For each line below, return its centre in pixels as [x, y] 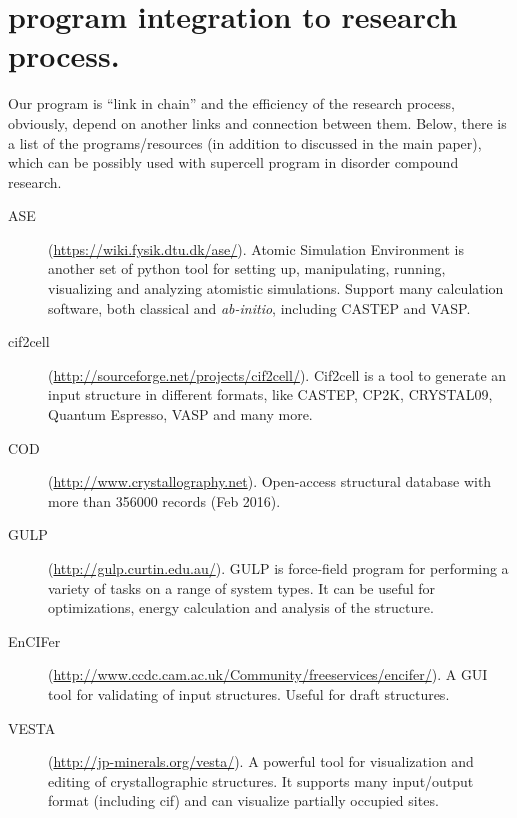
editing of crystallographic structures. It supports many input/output [261, 780]
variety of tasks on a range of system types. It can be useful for [242, 587]
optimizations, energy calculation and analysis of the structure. [241, 607]
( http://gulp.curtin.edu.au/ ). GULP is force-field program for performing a [278, 568]
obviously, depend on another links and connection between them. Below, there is [257, 122]
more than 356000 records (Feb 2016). [164, 500]
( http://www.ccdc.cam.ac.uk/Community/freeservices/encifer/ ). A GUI [268, 674]
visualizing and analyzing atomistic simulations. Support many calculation [276, 288]
